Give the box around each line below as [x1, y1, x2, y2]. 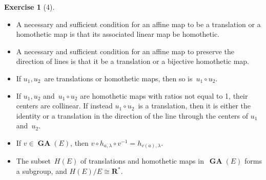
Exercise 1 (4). [4, 2, 55, 12]
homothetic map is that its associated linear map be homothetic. [16, 29, 220, 39]
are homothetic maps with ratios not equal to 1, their [80, 90, 248, 101]
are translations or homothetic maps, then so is [44, 73, 193, 83]
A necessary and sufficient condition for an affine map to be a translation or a [16, 18, 261, 29]
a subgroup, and [16, 166, 67, 176]
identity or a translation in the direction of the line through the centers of [16, 110, 249, 121]
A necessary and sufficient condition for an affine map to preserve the [16, 46, 234, 56]
